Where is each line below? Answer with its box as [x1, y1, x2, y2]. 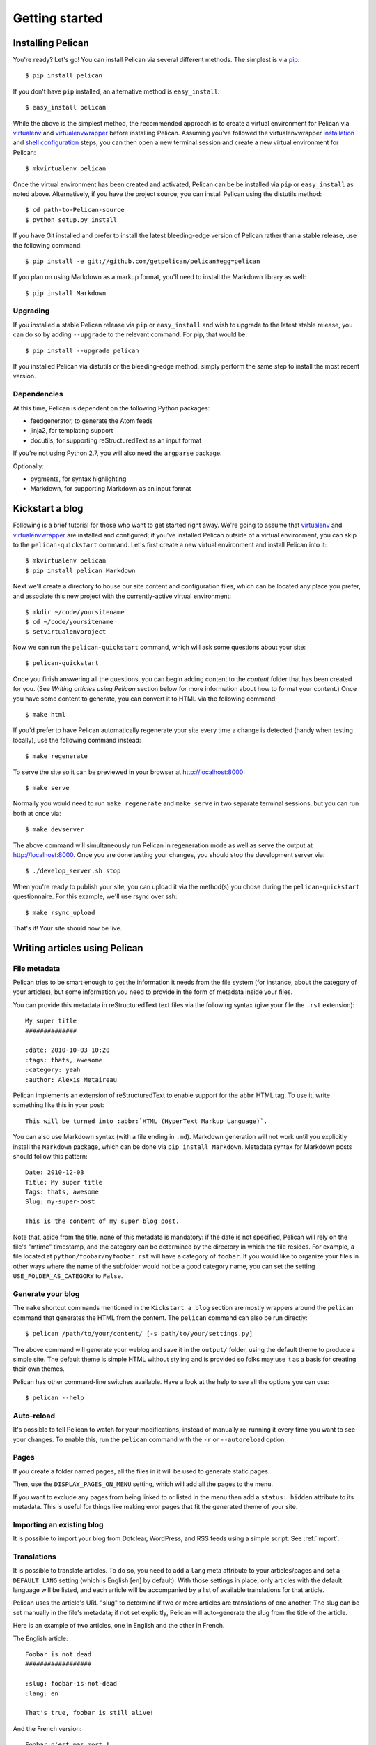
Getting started [13, 10, 103, 26]
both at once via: [13, 809, 62, 817]
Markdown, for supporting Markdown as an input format [30, 484, 191, 493]
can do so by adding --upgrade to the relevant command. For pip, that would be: [13, 330, 247, 339]
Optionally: [13, 461, 45, 470]
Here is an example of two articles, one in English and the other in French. [13, 1621, 225, 1630]
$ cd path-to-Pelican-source [25, 206, 125, 214]
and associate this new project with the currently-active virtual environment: [13, 592, 232, 600]
